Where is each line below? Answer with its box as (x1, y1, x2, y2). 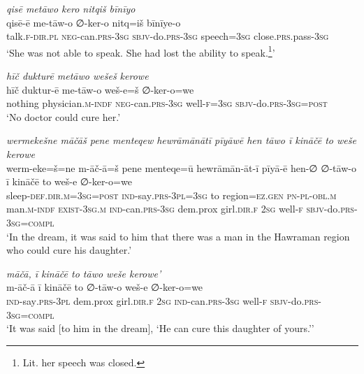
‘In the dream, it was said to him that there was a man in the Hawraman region (6, 229, 350, 243)
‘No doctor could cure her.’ (6, 109, 121, 124)
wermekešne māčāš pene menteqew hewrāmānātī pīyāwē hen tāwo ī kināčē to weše (6, 133, 356, 148)
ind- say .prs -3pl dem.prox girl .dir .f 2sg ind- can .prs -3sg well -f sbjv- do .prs (6, 293, 319, 308)
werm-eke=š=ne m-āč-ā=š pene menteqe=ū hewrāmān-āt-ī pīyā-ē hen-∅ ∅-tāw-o (6, 160, 356, 175)
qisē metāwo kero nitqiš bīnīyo (6, 1, 136, 15)
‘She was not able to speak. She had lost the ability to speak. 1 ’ (6, 43, 275, 59)
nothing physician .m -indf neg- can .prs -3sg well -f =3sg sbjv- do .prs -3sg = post (6, 96, 328, 110)
